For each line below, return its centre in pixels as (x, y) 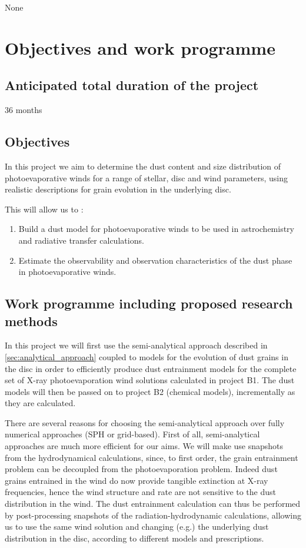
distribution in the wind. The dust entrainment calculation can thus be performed (153, 504)
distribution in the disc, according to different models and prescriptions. (134, 538)
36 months (24, 110)
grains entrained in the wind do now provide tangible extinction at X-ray (137, 480)
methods (31, 321)
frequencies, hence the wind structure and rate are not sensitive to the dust (141, 492)
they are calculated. (40, 403)
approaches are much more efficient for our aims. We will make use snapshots (144, 446)
